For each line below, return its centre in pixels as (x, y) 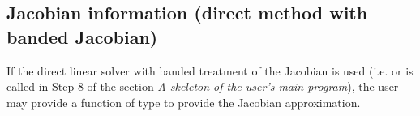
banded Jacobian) (82, 36)
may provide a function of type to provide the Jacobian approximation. (184, 102)
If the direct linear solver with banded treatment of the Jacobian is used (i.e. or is (210, 70)
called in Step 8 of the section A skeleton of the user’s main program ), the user (203, 86)
